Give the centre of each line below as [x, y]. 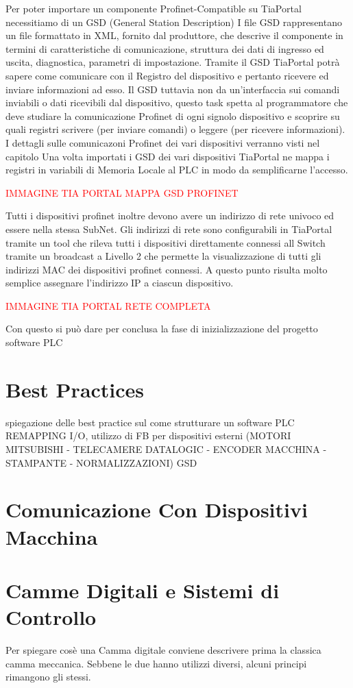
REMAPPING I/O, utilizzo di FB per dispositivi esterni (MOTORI [148, 435]
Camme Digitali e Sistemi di [143, 590]
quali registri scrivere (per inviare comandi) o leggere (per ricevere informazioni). [175, 129]
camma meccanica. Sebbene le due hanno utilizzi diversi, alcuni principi [156, 663]
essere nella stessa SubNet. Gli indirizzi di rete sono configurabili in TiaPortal [169, 229]
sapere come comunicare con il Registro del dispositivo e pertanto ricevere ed [167, 75]
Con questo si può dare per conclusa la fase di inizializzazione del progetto [162, 329]
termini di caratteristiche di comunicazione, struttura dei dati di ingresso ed [165, 48]
